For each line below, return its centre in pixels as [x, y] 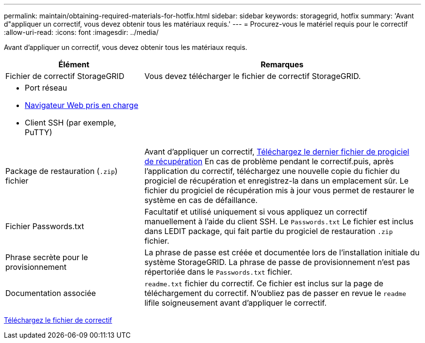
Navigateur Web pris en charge [82, 105]
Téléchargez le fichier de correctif [58, 320]
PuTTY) [39, 132]
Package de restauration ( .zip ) [62, 171]
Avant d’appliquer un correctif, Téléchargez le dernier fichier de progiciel [277, 152]
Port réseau [46, 88]
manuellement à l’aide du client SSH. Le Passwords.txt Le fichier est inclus [279, 221]
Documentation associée [51, 293]
